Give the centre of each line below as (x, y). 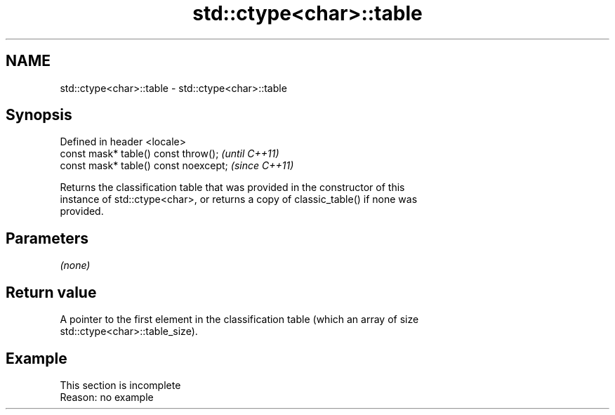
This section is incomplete (120, 385)
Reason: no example (107, 397)
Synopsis (39, 115)
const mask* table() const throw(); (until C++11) (170, 154)
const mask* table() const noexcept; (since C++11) (177, 166)
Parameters (47, 238)
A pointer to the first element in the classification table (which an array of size (239, 320)
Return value (51, 292)
